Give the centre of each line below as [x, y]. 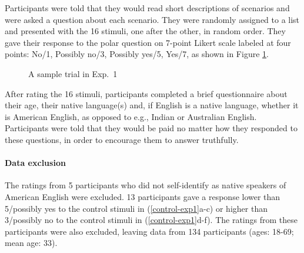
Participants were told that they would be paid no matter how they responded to [151, 128]
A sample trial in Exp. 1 [73, 73]
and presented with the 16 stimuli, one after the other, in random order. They [145, 31]
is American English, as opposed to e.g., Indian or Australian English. [131, 116]
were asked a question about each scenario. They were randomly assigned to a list [152, 19]
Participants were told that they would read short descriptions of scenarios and [147, 8]
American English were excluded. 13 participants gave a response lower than [143, 196]
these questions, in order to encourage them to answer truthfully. [122, 139]
